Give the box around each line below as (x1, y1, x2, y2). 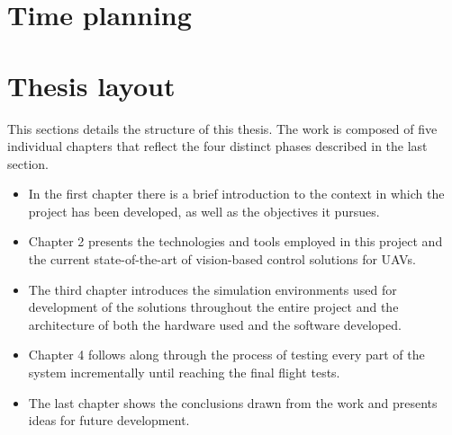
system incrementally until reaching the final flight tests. (28, 363, 340, 382)
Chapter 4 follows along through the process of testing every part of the (28, 345, 425, 364)
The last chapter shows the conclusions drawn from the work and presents (28, 393, 438, 412)
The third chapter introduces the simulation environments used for (28, 280, 397, 298)
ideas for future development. (28, 411, 190, 430)
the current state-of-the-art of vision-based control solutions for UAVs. (28, 250, 416, 269)
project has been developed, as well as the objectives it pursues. (28, 201, 380, 220)
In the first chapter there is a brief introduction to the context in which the (28, 184, 445, 203)
